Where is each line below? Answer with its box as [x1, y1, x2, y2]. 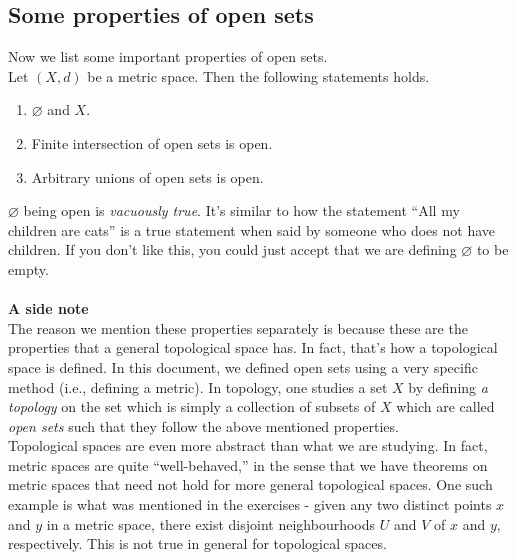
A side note [8, 298, 89, 319]
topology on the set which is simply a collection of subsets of [8, 396, 376, 417]
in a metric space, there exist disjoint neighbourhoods [46, 513, 376, 534]
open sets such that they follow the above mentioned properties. [8, 415, 399, 436]
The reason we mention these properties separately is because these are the [8, 317, 468, 338]
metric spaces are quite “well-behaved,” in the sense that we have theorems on [8, 454, 488, 475]
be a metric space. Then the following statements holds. [87, 65, 430, 86]
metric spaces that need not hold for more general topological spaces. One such [8, 474, 493, 495]
